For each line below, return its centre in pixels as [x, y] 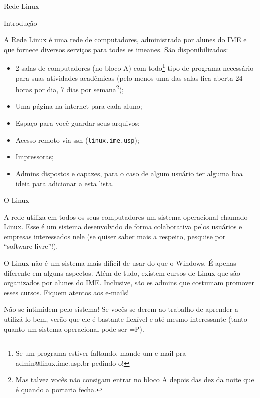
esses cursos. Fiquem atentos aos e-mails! [67, 292]
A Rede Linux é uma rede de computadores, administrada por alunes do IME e [125, 40]
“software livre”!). [31, 246]
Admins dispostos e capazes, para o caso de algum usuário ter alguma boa [129, 173]
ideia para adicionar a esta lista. [65, 183]
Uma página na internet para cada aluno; [79, 106]
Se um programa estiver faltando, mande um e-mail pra [101, 353]
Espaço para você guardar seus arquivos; [78, 123]
